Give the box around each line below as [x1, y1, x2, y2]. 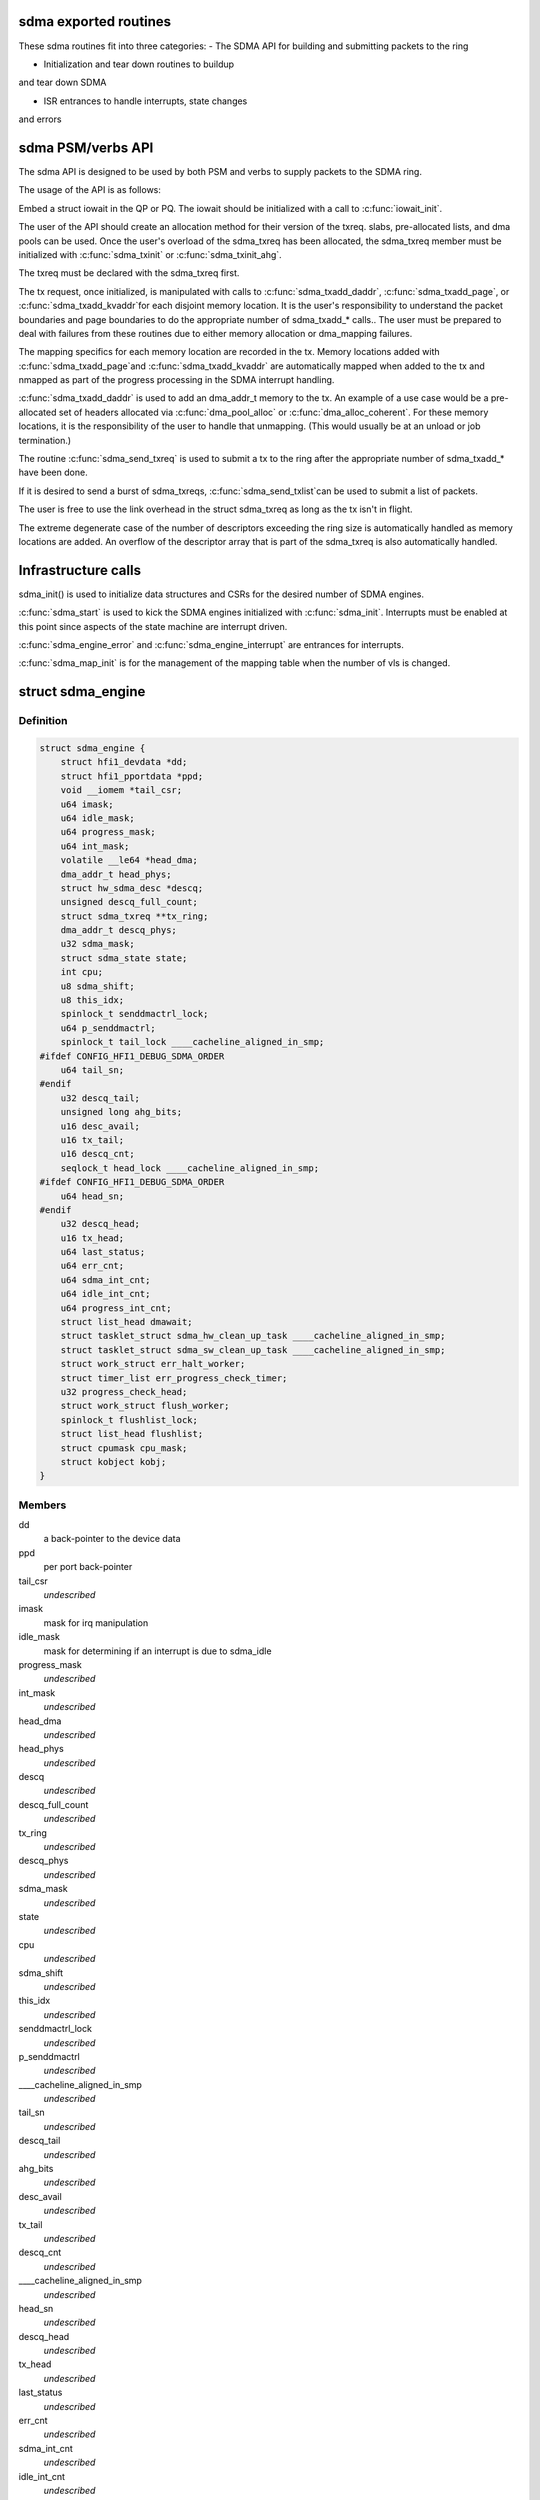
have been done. [18, 466, 89, 479]
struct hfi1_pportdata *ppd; [60, 770, 204, 782]
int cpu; [60, 966, 104, 978]
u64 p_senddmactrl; [60, 1022, 157, 1034]
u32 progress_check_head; [60, 1386, 188, 1397]
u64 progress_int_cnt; [60, 1302, 172, 1314]
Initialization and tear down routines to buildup [43, 58, 235, 70]
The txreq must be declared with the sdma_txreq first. [18, 267, 240, 279]
